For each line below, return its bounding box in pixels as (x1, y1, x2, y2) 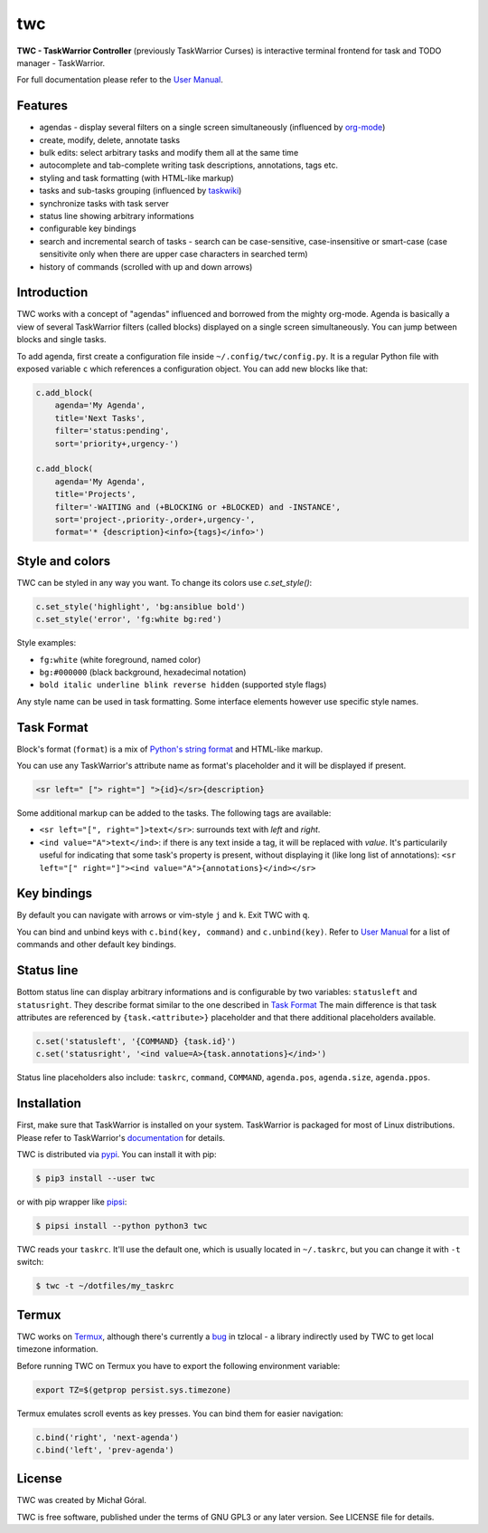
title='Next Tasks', (54, 413, 146, 423)
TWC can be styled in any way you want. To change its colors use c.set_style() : (16, 577, 313, 588)
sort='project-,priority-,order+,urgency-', (54, 514, 256, 524)
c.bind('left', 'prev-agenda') (35, 1444, 175, 1455)
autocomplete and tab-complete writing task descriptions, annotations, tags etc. (39, 159, 339, 171)
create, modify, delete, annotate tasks (39, 134, 181, 145)
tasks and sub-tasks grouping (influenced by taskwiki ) (39, 186, 242, 196)
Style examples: (16, 637, 77, 648)
